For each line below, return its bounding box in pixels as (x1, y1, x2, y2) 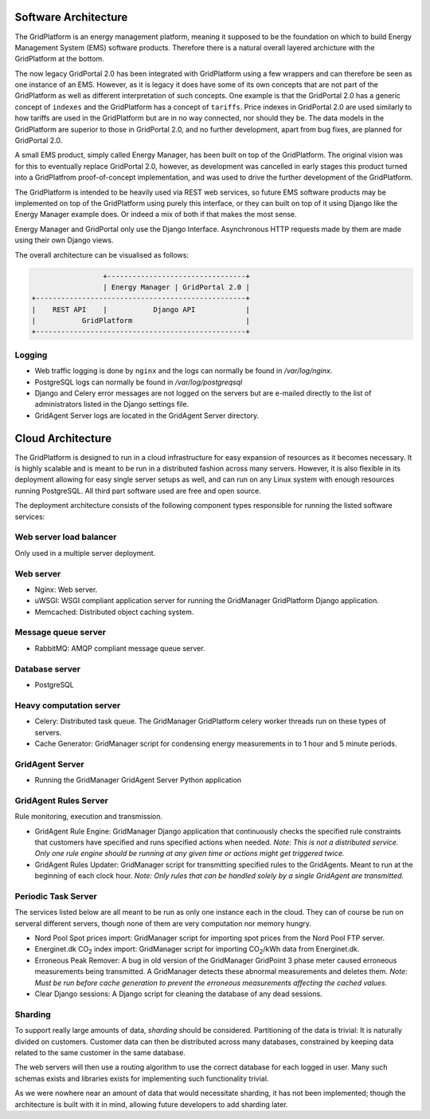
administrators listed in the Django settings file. (34, 400, 190, 409)
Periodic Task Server (14, 890, 97, 901)
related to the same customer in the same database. (14, 1047, 186, 1057)
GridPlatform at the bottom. (14, 54, 105, 64)
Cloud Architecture (14, 431, 111, 445)
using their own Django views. (14, 235, 114, 245)
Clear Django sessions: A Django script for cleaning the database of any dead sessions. (34, 989, 322, 999)
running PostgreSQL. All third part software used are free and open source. (14, 486, 262, 495)
